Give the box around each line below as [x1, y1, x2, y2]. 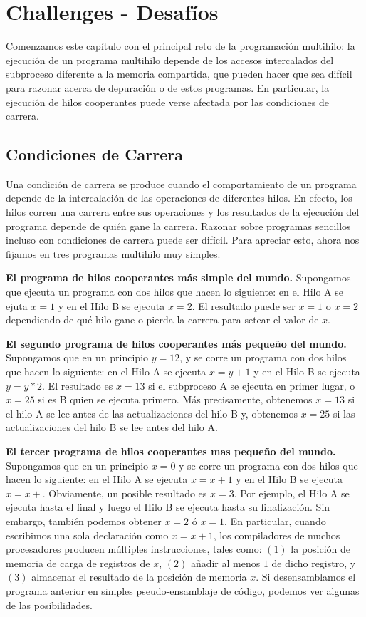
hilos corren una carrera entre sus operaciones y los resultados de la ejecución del [6, 204, 360, 219]
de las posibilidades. [6, 597, 93, 612]
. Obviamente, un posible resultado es [42, 485, 207, 500]
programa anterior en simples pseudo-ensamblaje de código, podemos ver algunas [6, 583, 360, 598]
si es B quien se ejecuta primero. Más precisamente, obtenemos [38, 392, 313, 407]
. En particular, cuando [224, 513, 326, 528]
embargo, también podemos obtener [6, 513, 162, 528]
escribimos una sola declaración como [6, 527, 169, 542]
